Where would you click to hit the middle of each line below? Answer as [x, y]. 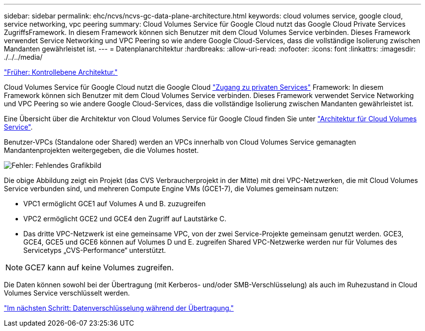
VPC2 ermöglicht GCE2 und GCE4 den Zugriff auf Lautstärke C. [125, 219]
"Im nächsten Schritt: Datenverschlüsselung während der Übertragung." [119, 308]
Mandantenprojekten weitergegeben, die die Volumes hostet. [101, 150]
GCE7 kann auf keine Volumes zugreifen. [99, 267]
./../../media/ [23, 57]
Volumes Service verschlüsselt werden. [67, 293]
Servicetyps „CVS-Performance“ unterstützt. [95, 250]
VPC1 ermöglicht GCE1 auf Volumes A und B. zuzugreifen [114, 204]
